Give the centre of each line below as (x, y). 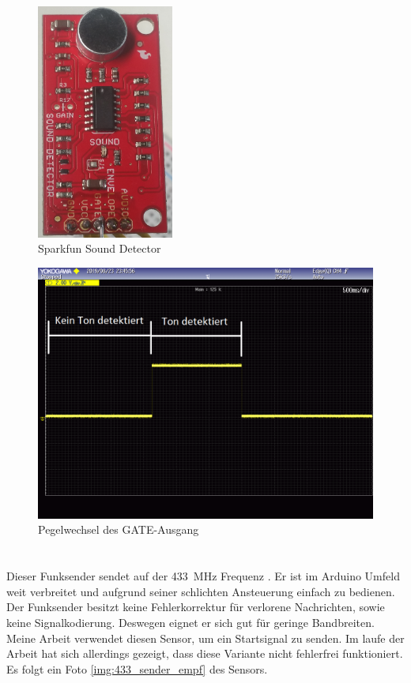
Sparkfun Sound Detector (100, 248)
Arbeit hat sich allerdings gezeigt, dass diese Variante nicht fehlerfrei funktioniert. (205, 653)
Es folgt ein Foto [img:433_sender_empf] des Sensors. (137, 668)
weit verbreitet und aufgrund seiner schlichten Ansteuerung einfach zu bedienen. (201, 591)
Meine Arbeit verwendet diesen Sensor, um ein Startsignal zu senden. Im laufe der (205, 638)
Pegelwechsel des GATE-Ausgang (119, 529)
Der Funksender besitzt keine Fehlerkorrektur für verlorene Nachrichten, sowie (196, 607)
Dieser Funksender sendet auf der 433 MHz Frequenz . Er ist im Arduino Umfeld (203, 576)
